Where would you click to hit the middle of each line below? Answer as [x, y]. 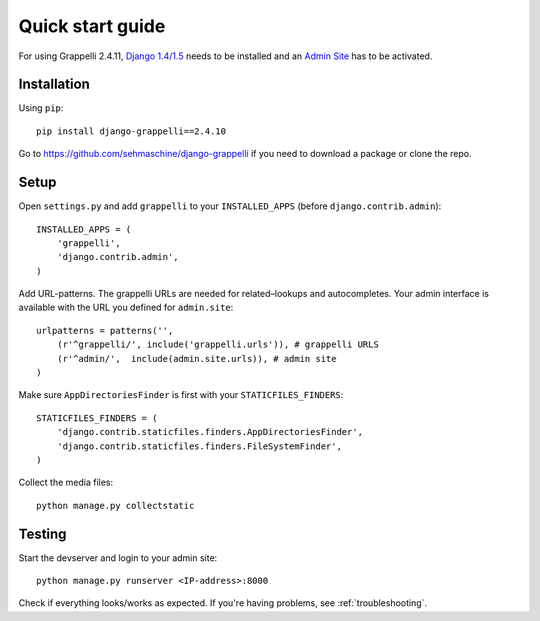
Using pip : [41, 108]
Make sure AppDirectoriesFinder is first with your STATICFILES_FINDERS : [181, 395]
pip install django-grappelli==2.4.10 [131, 131]
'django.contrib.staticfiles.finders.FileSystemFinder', [199, 446]
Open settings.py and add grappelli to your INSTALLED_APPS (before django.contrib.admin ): [230, 206]
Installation [54, 84]
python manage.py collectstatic [115, 505]
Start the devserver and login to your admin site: [118, 557]
